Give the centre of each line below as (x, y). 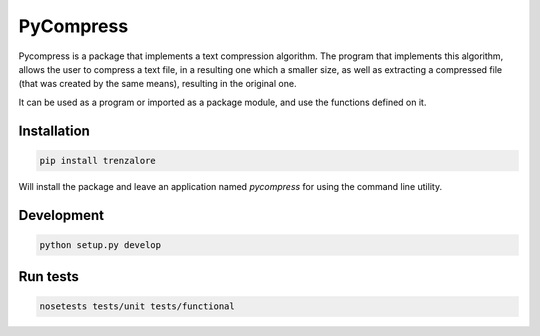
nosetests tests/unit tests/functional (137, 306)
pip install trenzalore (98, 160)
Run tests (48, 276)
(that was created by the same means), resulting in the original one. (157, 84)
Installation (54, 130)
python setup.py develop (100, 244)
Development (61, 215)
